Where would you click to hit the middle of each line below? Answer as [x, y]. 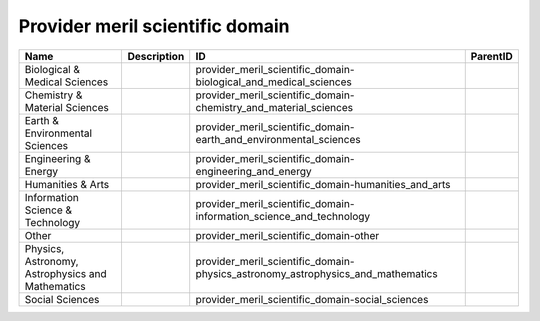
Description [156, 56]
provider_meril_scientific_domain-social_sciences [312, 299]
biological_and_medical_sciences [273, 82]
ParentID [492, 56]
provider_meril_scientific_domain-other [287, 235]
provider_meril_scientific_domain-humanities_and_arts [323, 184]
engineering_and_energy [253, 171]
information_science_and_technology [283, 216]
